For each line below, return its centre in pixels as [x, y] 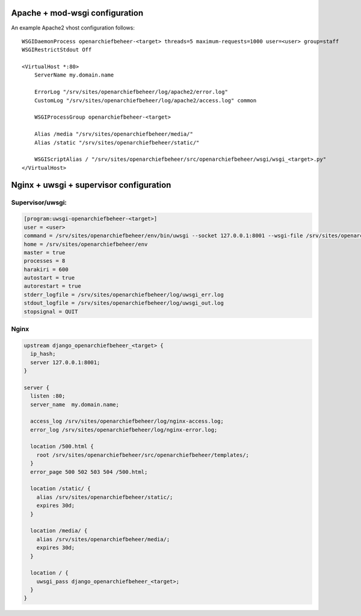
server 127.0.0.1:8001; [65, 362]
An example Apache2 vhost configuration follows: [73, 28]
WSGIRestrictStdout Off [57, 50]
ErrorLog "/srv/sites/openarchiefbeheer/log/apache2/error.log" [131, 92]
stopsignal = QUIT [51, 311]
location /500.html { [62, 446]
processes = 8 [45, 261]
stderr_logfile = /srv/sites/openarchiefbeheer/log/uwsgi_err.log [124, 294]
